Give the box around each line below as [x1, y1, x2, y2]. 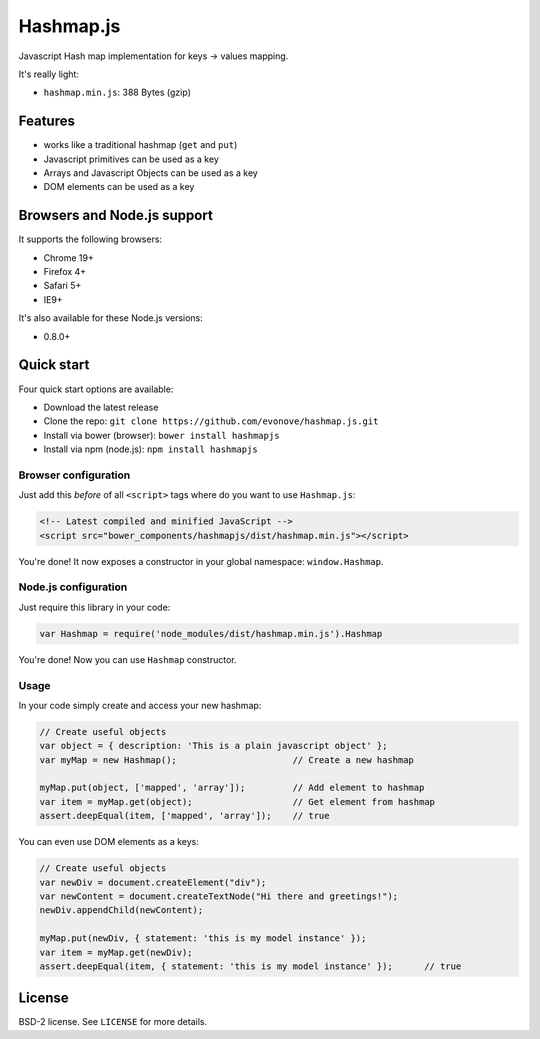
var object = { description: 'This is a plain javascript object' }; [39, 740, 388, 752]
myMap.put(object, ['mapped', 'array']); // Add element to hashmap [39, 782, 425, 794]
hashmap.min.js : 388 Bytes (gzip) [43, 86, 192, 99]
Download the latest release [43, 401, 159, 413]
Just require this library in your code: [18, 601, 171, 613]
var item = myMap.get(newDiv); [39, 946, 194, 958]
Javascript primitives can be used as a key [43, 153, 219, 165]
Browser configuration [18, 468, 131, 482]
